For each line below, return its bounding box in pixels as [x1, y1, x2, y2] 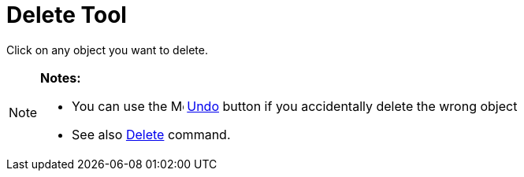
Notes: [40, 69, 81, 86]
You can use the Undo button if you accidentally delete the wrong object [72, 98, 518, 114]
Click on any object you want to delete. [6, 42, 209, 57]
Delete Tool [6, 2, 127, 28]
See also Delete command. [72, 126, 231, 142]
